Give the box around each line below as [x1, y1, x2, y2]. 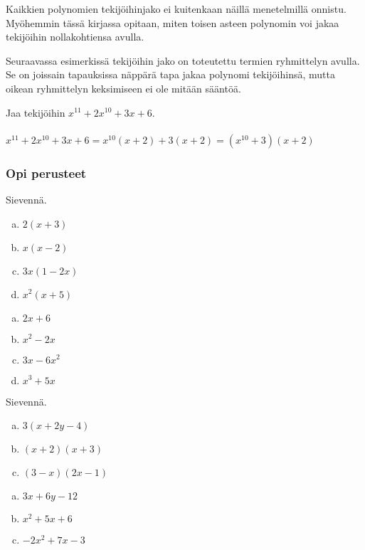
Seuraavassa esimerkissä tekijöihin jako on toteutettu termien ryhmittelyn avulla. [6, 53, 360, 68]
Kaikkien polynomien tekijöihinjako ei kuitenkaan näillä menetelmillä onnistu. [6, 1, 347, 16]
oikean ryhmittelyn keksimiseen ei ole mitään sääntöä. [6, 80, 241, 95]
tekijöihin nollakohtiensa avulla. [6, 29, 144, 44]
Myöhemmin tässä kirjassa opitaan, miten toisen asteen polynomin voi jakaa [6, 15, 339, 30]
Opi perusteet [6, 164, 87, 181]
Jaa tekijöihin [6, 105, 65, 120]
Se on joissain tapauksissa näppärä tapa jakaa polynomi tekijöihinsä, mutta [6, 67, 335, 82]
